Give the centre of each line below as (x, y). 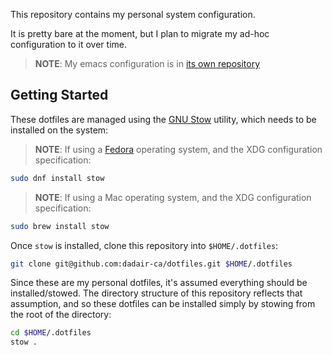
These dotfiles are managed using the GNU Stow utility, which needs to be (163, 119)
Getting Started (59, 95)
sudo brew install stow (60, 226)
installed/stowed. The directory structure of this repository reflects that (156, 293)
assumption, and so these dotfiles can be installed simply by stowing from (163, 304)
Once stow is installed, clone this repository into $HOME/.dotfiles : (144, 245)
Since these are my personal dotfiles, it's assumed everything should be (159, 283)
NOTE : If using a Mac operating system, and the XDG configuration (173, 197)
